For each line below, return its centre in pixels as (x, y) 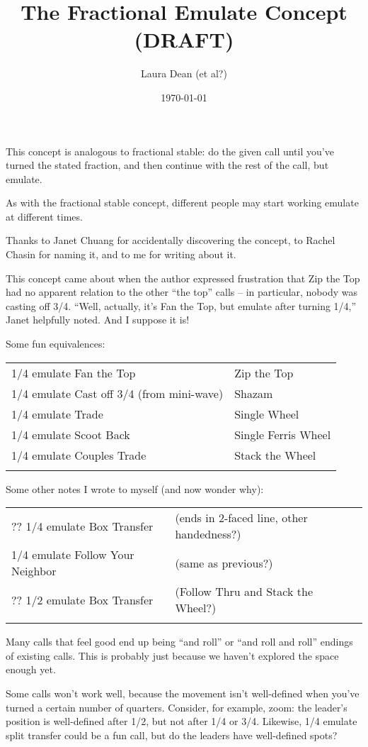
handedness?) (208, 534)
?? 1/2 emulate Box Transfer (82, 599)
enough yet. (31, 669)
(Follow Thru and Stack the (244, 592)
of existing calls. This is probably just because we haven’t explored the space (172, 655)
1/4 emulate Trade (57, 414)
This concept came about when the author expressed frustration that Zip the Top (183, 278)
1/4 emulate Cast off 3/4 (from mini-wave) (117, 393)
